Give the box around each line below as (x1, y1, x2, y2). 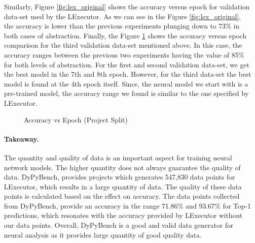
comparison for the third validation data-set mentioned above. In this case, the (4, 40, 242, 50)
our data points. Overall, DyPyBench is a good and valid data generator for (4, 220, 233, 230)
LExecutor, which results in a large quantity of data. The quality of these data (4, 181, 242, 191)
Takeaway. (4, 133, 39, 144)
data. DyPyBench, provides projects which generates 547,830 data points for (4, 172, 235, 182)
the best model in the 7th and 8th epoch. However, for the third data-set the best (4, 69, 252, 79)
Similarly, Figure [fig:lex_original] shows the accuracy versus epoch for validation (4, 1, 250, 11)
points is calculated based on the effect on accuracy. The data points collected (4, 191, 240, 201)
